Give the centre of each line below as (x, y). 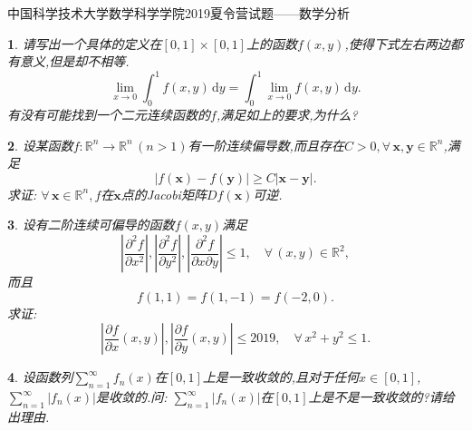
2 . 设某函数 (40, 145)
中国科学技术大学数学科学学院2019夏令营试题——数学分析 (178, 13)
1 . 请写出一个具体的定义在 (85, 43)
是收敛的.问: (132, 397)
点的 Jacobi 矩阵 (164, 194)
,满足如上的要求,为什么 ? (287, 115)
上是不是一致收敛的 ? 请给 (381, 397)
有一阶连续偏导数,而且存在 (266, 145)
